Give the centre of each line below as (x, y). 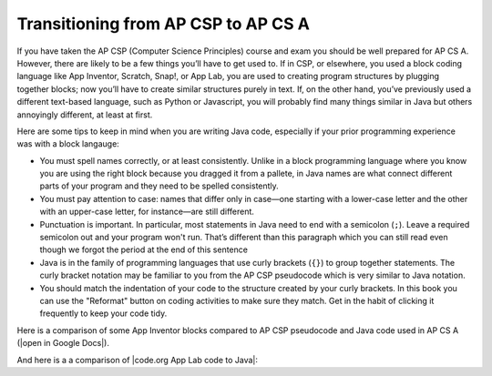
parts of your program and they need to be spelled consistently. (159, 186)
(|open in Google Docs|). (63, 343)
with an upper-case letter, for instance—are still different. (147, 212)
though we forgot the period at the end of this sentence (143, 249)
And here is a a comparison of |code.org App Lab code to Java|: (138, 360)
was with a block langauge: (68, 144)
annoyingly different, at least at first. (85, 115)
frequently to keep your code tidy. (103, 313)
